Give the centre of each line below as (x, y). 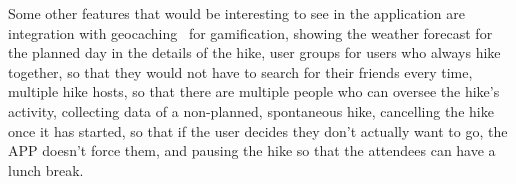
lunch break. (46, 169)
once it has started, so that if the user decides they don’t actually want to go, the (258, 130)
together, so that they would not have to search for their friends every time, (240, 71)
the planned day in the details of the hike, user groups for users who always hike (254, 52)
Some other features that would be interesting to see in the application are (236, 13)
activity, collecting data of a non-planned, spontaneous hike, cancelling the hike (251, 110)
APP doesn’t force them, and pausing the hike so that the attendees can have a (252, 150)
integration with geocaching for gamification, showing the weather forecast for (250, 32)
